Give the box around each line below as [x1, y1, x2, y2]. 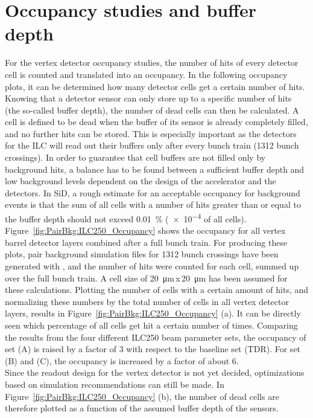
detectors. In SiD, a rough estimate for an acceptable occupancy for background [5, 186, 300, 199]
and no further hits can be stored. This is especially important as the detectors [5, 127, 297, 140]
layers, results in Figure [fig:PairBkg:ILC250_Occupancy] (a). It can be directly [5, 307, 301, 320]
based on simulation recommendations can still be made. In [5, 378, 224, 390]
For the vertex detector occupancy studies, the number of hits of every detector [5, 56, 299, 69]
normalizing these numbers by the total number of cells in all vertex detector [5, 295, 289, 307]
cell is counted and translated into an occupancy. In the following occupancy [5, 68, 288, 80]
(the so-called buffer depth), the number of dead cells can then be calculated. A [5, 103, 299, 116]
